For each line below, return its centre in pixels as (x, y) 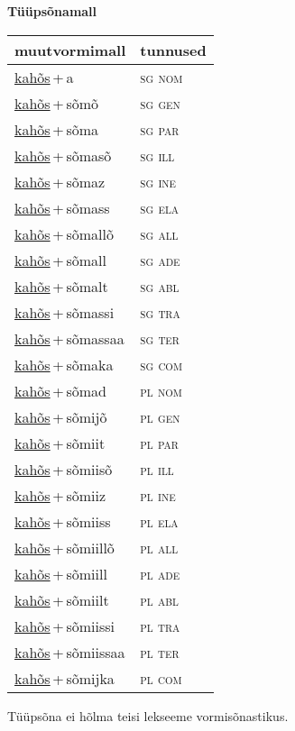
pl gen (160, 416)
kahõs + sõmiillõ (65, 547)
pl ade (160, 573)
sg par (160, 129)
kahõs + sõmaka (64, 364)
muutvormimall (70, 50)
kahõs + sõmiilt (62, 599)
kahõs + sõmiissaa (70, 652)
